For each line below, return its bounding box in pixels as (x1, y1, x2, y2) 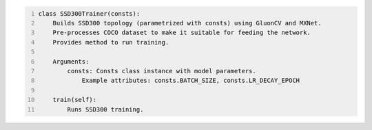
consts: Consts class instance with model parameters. (67, 67, 256, 75)
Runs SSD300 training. (67, 105, 144, 113)
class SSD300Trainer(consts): (38, 10, 141, 17)
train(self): (52, 96, 96, 104)
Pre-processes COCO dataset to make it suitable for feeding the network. (52, 29, 311, 37)
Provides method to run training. (52, 38, 169, 46)
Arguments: (52, 57, 90, 65)
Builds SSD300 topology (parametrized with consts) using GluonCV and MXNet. (52, 19, 322, 27)
